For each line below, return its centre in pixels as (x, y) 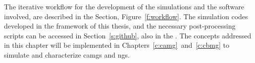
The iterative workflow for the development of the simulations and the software (124, 6)
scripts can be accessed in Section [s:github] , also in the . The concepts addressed (128, 35)
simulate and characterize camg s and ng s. (67, 54)
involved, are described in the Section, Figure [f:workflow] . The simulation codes (126, 16)
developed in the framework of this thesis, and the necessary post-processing (120, 26)
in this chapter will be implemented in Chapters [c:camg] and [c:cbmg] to (117, 45)
